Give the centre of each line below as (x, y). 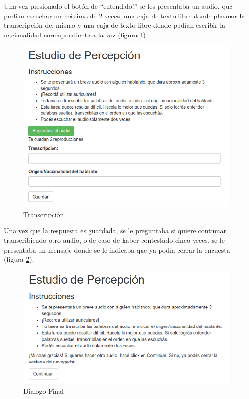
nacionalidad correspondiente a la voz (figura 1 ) (75, 34)
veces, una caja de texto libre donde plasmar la (175, 15)
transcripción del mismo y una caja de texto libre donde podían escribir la (115, 25)
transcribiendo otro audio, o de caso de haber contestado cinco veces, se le (114, 240)
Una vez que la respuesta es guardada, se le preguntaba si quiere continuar (115, 230)
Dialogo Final (44, 391)
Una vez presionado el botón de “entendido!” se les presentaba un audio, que (118, 6)
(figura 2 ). (19, 259)
